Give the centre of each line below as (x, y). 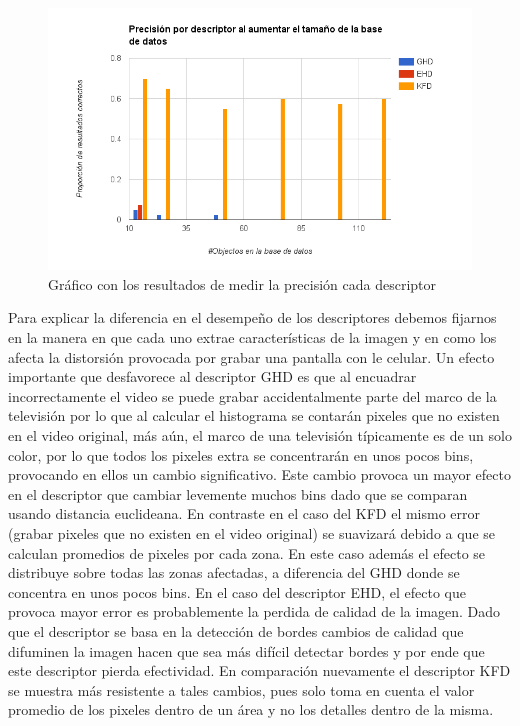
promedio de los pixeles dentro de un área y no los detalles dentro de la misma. (251, 709)
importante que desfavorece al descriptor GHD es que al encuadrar (212, 376)
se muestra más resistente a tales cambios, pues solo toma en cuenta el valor (241, 689)
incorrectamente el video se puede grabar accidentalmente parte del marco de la (252, 395)
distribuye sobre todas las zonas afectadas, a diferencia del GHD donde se (234, 572)
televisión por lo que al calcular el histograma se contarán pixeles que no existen (254, 415)
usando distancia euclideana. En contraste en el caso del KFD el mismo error (244, 513)
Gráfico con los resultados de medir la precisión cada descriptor (242, 283)
